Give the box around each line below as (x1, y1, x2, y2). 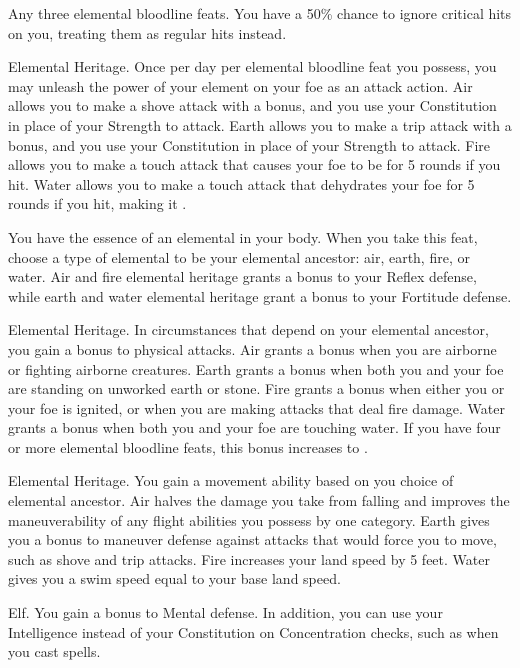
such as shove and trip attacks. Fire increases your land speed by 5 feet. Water (8, 548, 490, 569)
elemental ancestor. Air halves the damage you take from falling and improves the (8, 490, 510, 511)
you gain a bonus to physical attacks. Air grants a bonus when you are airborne (8, 338, 497, 359)
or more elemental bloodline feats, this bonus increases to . (8, 436, 368, 457)
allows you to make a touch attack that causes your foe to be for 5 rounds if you (8, 154, 501, 175)
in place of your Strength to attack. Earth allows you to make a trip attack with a (8, 114, 512, 135)
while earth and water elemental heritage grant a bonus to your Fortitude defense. (8, 285, 512, 306)
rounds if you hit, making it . (8, 193, 187, 214)
